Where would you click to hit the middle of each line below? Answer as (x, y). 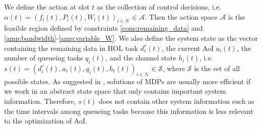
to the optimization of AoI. (46, 121)
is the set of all (217, 68)
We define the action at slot (47, 7)
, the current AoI (188, 48)
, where (174, 68)
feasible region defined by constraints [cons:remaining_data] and (104, 28)
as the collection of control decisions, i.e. (159, 7)
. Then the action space (181, 16)
